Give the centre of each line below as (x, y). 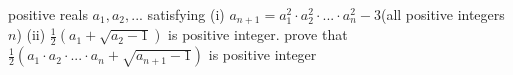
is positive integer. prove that (258, 34)
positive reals (48, 14)
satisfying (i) (186, 14)
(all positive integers (442, 14)
